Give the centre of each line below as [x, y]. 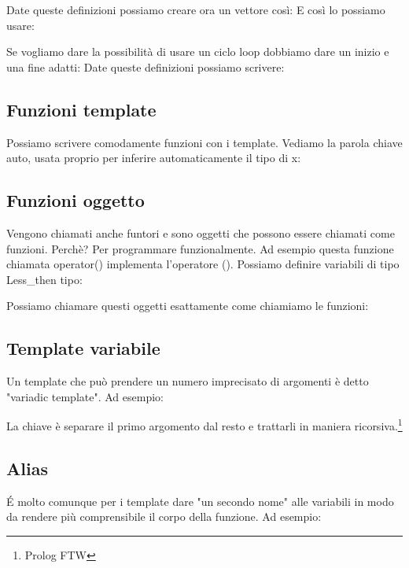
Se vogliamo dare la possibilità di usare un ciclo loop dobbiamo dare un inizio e [198, 52]
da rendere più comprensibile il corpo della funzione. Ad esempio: [164, 516]
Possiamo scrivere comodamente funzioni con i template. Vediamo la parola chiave [204, 142]
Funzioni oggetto [76, 200]
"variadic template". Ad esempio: [85, 396]
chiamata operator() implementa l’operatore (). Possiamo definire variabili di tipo [203, 264]
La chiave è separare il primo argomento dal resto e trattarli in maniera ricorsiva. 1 [204, 424]
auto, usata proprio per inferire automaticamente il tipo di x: [154, 158]
